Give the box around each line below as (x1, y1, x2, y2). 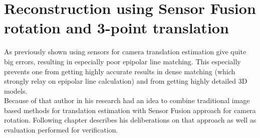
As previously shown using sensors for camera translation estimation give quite (4, 46, 246, 57)
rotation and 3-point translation (4, 17, 229, 38)
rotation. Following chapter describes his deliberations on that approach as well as (4, 115, 256, 125)
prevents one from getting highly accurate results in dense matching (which (4, 66, 235, 76)
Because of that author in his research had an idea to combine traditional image (4, 95, 250, 106)
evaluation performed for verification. (4, 125, 118, 135)
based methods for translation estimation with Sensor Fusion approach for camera (4, 105, 256, 115)
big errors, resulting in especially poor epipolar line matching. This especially (4, 56, 241, 66)
